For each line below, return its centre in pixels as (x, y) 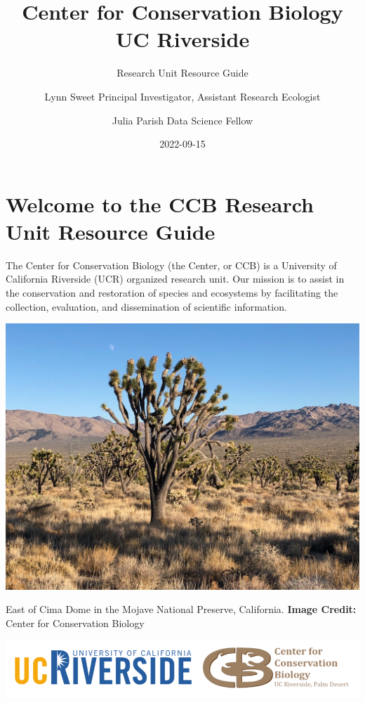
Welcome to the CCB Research (160, 204)
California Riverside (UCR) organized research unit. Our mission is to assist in (175, 279)
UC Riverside (182, 39)
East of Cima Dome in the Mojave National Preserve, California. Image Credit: (181, 609)
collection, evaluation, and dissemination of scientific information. (146, 306)
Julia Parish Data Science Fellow (182, 120)
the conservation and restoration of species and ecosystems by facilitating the (172, 292)
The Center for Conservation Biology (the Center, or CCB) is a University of (171, 265)
